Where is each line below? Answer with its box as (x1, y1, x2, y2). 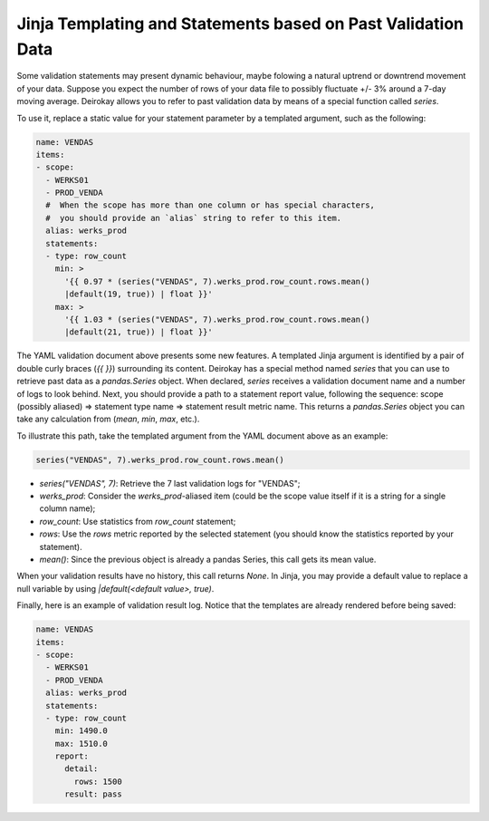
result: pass (64, 789, 122, 799)
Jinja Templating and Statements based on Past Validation (16, 14, 465, 34)
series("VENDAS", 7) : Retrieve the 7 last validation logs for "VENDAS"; (39, 478, 301, 488)
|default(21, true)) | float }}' (64, 327, 213, 337)
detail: (64, 764, 99, 774)
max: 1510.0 (54, 739, 109, 749)
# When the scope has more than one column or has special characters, (45, 200, 376, 210)
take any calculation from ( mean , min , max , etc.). (16, 413, 200, 425)
